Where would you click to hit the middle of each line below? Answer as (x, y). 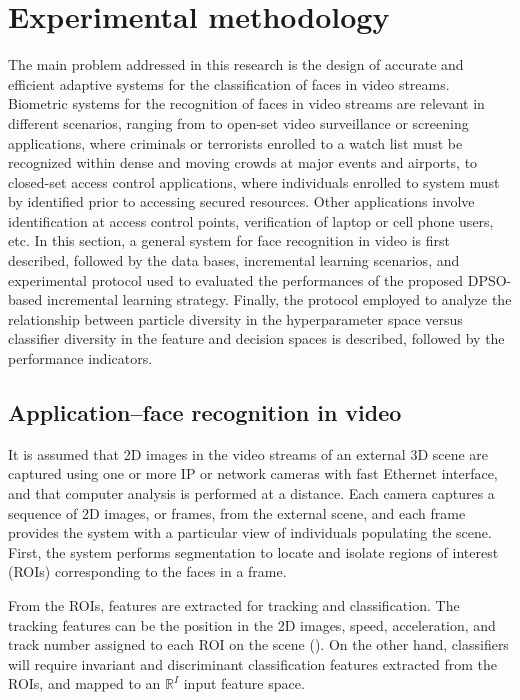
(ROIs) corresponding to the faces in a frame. (147, 571)
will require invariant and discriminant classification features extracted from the (253, 663)
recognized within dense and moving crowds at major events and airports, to (243, 162)
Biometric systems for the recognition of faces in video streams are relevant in (246, 103)
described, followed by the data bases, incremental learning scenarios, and (234, 260)
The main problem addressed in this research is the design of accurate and (236, 64)
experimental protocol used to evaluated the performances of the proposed (236, 279)
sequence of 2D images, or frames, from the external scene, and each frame (237, 512)
